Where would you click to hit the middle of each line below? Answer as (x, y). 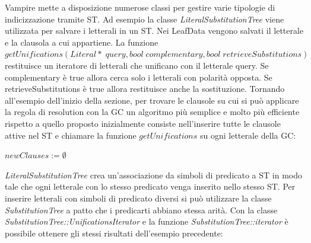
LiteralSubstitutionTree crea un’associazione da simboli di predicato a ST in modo (154, 175)
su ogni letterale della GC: (248, 135)
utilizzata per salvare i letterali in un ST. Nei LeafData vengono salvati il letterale (154, 31)
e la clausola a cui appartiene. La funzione (82, 42)
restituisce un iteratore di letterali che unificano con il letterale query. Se (137, 65)
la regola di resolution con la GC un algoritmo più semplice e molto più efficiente (152, 112)
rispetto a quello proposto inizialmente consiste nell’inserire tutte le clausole (143, 123)
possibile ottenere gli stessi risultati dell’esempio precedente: (114, 233)
